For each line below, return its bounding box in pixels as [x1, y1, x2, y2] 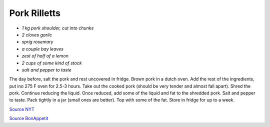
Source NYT [9, 106, 35, 112]
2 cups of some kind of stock [21, 60, 82, 66]
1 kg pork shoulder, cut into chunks [21, 25, 94, 31]
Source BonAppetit [9, 115, 48, 121]
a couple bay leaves [21, 45, 63, 52]
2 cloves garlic [21, 31, 52, 37]
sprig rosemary [21, 39, 53, 45]
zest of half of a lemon [21, 53, 68, 59]
